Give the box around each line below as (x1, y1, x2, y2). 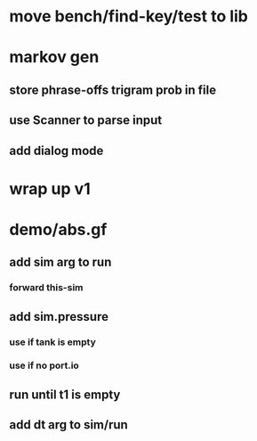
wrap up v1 (9, 178, 91, 199)
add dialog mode (9, 143, 104, 158)
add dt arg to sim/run (9, 417, 129, 433)
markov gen (9, 47, 100, 68)
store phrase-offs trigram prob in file (9, 82, 217, 97)
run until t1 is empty (9, 387, 121, 402)
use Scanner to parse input (9, 113, 163, 128)
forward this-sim (9, 282, 84, 294)
